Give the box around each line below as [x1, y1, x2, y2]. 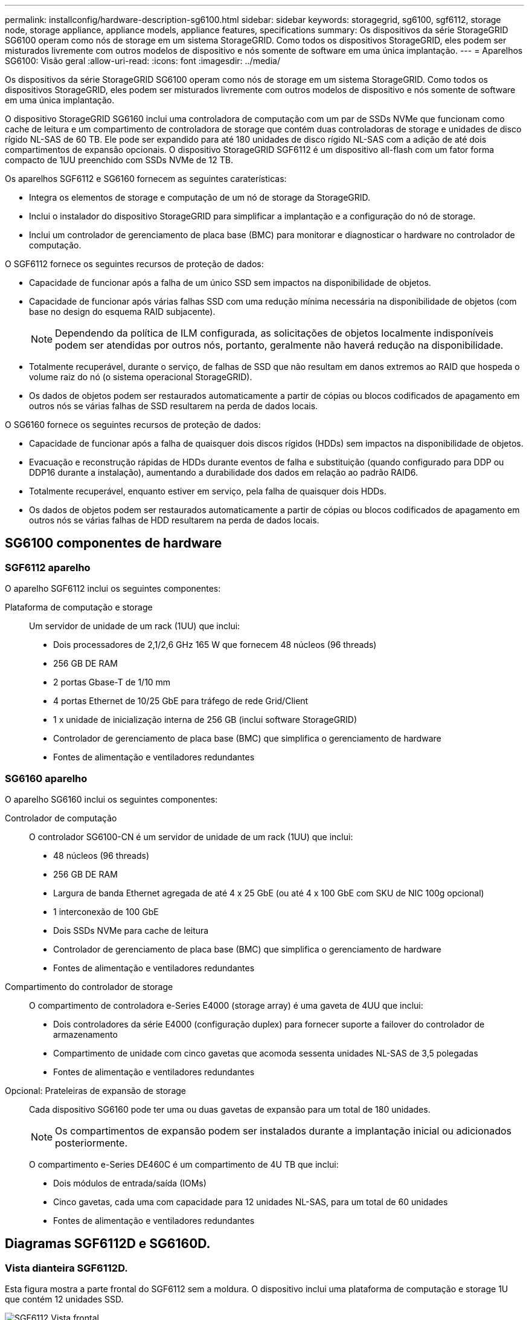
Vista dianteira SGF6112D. [5, 1261, 128, 1274]
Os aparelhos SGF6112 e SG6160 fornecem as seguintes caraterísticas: [5, 173, 287, 184]
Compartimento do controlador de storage [5, 981, 173, 992]
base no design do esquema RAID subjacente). [29, 306, 216, 317]
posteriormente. [55, 1136, 128, 1149]
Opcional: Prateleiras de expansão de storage [5, 1085, 187, 1096]
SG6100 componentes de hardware [5, 535, 222, 551]
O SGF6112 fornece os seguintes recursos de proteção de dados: [5, 259, 264, 269]
